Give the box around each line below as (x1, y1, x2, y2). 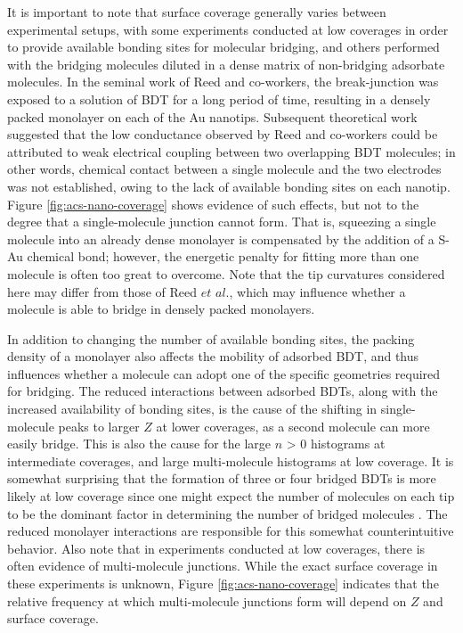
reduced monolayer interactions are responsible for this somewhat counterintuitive (7, 522, 454, 540)
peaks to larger (58, 416, 140, 435)
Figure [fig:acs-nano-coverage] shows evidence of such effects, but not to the (7, 194, 419, 213)
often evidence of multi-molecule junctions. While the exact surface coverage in (7, 556, 438, 575)
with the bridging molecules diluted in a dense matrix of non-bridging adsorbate (7, 54, 445, 73)
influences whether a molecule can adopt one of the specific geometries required (7, 364, 441, 382)
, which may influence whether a (229, 282, 406, 300)
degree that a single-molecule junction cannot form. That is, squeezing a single (7, 212, 436, 231)
